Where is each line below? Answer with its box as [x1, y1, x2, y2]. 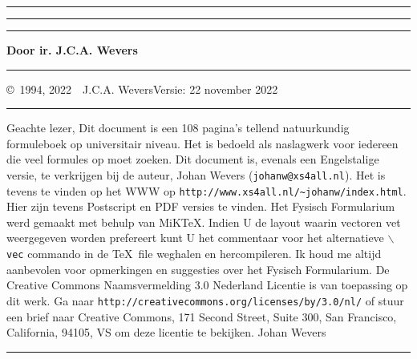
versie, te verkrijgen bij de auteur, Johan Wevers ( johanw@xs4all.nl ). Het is [6, 166, 386, 183]
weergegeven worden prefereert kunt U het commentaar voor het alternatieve [6, 229, 384, 246]
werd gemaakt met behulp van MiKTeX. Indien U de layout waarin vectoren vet [6, 213, 401, 230]
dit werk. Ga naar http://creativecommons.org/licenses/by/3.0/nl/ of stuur [6, 292, 404, 309]
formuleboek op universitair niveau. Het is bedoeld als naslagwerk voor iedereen [6, 135, 399, 151]
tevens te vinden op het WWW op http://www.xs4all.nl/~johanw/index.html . [6, 182, 407, 199]
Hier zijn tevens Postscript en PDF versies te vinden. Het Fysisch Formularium [6, 198, 395, 215]
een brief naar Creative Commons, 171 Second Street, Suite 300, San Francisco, [6, 308, 397, 325]
